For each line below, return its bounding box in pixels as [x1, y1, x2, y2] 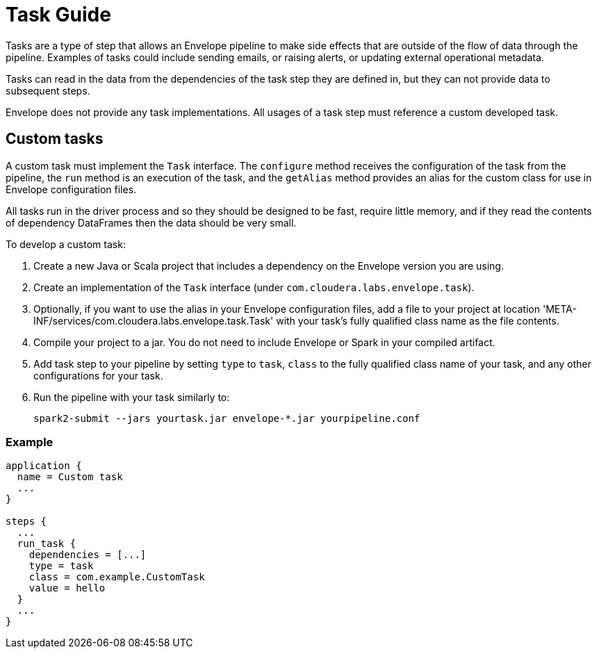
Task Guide [6, 3, 111, 26]
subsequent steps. [6, 84, 90, 97]
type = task [28, 560, 94, 572]
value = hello [28, 582, 106, 594]
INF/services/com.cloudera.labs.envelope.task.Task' [33, 314, 274, 327]
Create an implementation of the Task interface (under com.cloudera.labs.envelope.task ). [33, 281, 475, 293]
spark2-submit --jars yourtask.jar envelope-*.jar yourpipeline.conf [33, 412, 420, 424]
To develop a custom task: [6, 238, 126, 250]
